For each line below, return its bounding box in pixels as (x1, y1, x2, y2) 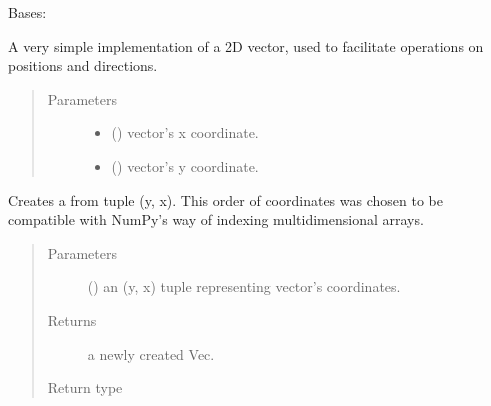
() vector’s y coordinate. (111, 155, 259, 176)
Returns (47, 309, 97, 330)
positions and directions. (8, 55, 158, 76)
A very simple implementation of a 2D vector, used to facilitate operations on (8, 35, 484, 56)
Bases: (8, 2, 47, 22)
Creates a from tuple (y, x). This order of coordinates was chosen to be (8, 189, 443, 210)
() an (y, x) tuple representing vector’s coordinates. (87, 276, 401, 297)
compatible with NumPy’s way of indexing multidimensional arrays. (8, 209, 424, 230)
